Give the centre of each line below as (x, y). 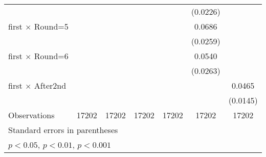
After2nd (50, 85)
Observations (31, 115)
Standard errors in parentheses (63, 130)
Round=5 (51, 26)
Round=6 (51, 56)
